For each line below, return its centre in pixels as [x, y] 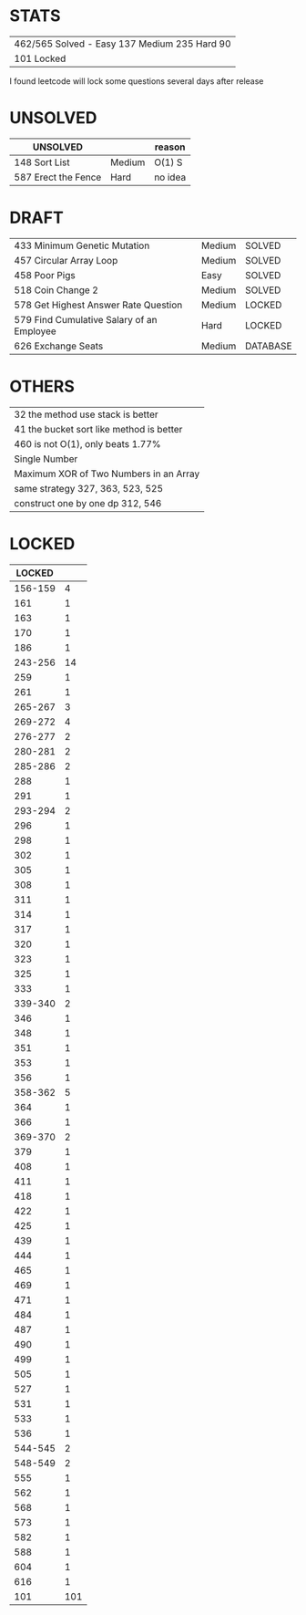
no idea [170, 177]
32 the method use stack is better [86, 414]
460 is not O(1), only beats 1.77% [87, 443]
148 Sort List [42, 162]
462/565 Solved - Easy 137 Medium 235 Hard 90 [122, 44]
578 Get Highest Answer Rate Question [98, 305]
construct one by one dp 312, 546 [88, 503]
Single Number [46, 459]
